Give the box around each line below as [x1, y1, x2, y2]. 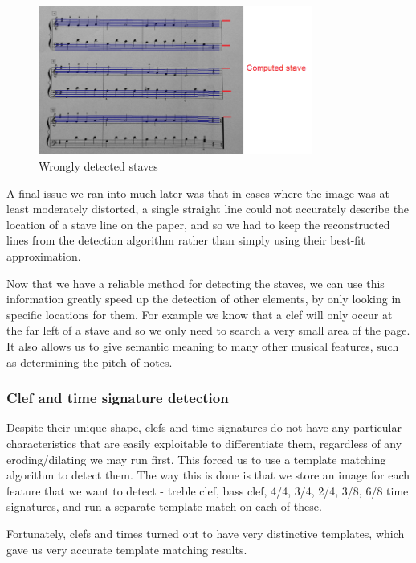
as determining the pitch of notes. [6, 353, 173, 370]
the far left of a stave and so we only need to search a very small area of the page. [6, 322, 410, 339]
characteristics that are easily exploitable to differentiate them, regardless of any [6, 435, 402, 451]
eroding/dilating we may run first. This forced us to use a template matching [6, 450, 386, 467]
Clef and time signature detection [6, 388, 229, 408]
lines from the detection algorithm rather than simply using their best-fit [6, 232, 365, 249]
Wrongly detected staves [39, 158, 158, 175]
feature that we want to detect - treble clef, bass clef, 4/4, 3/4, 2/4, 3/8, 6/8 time [6, 482, 409, 499]
